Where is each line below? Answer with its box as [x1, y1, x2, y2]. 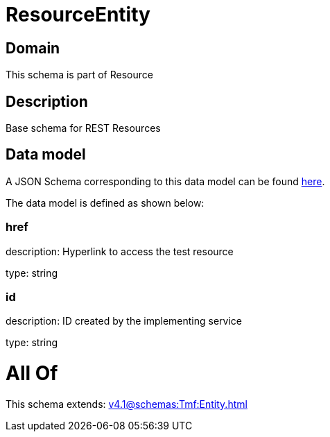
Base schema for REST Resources [6, 122, 161, 135]
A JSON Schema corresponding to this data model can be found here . [6, 175, 325, 187]
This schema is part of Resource [6, 69, 153, 81]
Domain [6, 39, 60, 57]
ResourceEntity [6, 3, 150, 26]
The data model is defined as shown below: [6, 196, 205, 209]
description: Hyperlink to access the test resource [6, 245, 234, 257]
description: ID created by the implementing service [6, 315, 242, 327]
